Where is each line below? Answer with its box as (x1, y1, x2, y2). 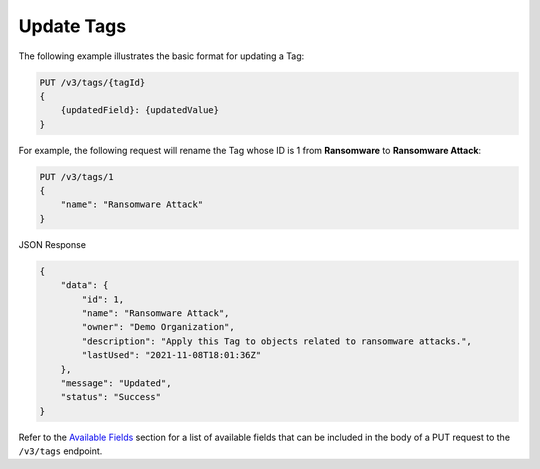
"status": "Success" (60, 391, 162, 403)
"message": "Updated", (60, 377, 172, 389)
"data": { (60, 280, 109, 291)
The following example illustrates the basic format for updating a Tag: (18, 50, 305, 62)
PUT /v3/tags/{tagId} (39, 76, 146, 88)
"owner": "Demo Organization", (81, 321, 235, 333)
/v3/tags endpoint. (18, 445, 103, 457)
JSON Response (18, 238, 87, 250)
